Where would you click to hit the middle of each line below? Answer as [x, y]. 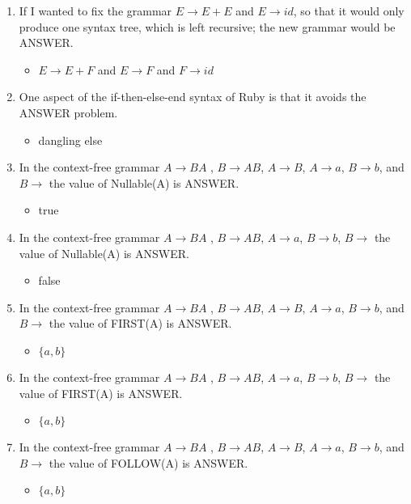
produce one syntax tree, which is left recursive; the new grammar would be [207, 26]
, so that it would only [349, 11]
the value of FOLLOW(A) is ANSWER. [148, 462]
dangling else [70, 140]
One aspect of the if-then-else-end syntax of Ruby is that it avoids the [193, 97]
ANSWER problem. [68, 112]
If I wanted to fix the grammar [95, 11]
